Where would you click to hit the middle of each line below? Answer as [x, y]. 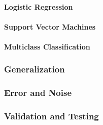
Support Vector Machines [50, 26]
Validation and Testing [52, 116]
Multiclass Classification [47, 46]
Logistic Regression [39, 6]
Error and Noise [38, 93]
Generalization [35, 69]
